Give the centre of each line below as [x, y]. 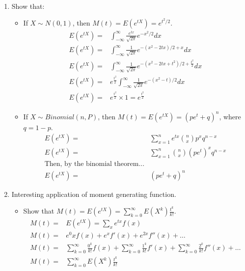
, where [230, 116]
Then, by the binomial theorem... [95, 164]
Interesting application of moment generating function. [94, 194]
